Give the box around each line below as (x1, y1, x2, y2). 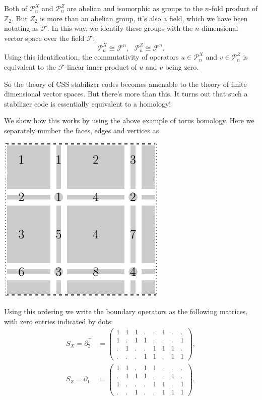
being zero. (165, 61, 199, 72)
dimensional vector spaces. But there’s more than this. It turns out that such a (4, 88, 248, 99)
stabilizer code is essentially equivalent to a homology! (4, 98, 171, 109)
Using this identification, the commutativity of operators (4, 52, 179, 62)
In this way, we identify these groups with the (51, 23, 193, 33)
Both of (4, 3, 28, 13)
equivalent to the (4, 61, 56, 72)
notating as (4, 23, 39, 33)
